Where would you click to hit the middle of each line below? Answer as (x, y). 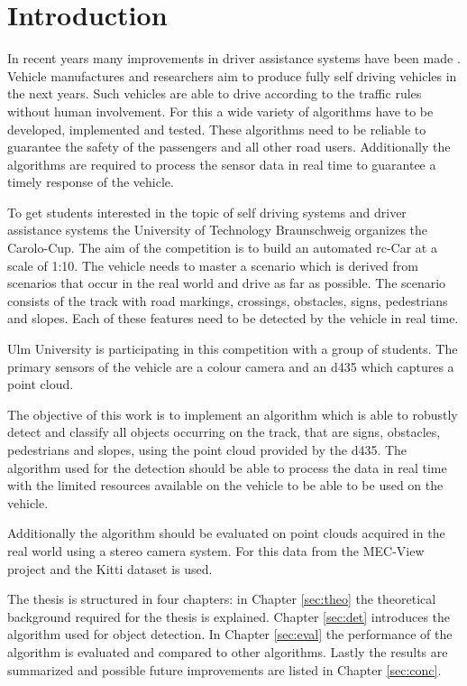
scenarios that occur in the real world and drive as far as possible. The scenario (227, 283)
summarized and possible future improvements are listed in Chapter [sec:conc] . (224, 669)
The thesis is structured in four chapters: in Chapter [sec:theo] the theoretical (222, 599)
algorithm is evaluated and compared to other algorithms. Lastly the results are (228, 651)
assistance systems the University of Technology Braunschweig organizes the (218, 230)
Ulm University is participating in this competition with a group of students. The (233, 349)
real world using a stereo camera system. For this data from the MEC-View (216, 550)
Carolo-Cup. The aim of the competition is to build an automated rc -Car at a (222, 248)
